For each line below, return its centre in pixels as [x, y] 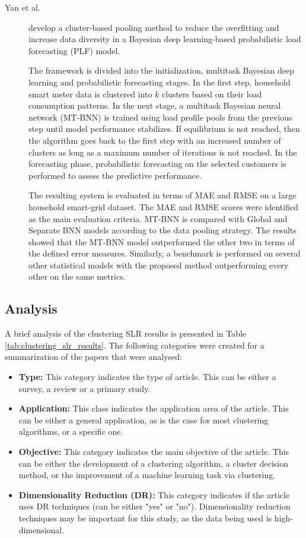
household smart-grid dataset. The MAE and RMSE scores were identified [163, 206]
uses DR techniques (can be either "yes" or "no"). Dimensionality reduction [154, 506]
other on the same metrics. [77, 276]
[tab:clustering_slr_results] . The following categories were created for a [135, 345]
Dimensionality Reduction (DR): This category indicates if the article [154, 494]
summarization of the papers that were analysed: [94, 357]
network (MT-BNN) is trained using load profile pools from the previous [160, 117]
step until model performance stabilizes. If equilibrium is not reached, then [164, 129]
